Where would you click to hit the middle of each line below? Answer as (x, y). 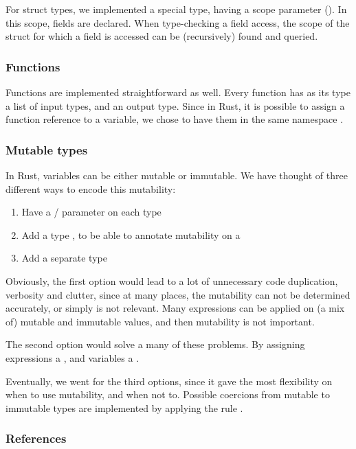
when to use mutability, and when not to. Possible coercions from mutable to (168, 394)
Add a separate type (64, 258)
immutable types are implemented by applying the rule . (124, 407)
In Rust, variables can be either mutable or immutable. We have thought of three (177, 175)
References (36, 438)
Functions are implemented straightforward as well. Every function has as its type (178, 92)
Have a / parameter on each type (91, 212)
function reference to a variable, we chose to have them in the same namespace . (175, 119)
